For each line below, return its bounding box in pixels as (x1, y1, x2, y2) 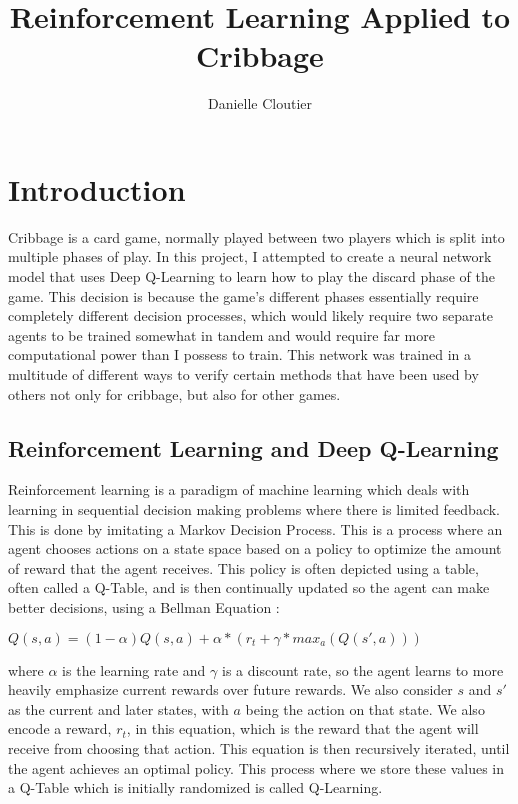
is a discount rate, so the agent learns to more (221, 659, 504, 680)
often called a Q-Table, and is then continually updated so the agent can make (8, 577, 490, 598)
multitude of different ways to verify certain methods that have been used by (8, 364, 479, 384)
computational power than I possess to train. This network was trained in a (8, 344, 471, 365)
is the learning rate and (62, 659, 206, 680)
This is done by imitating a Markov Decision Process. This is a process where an (8, 518, 503, 539)
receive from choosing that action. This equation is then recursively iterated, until (8, 737, 510, 758)
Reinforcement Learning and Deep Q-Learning (8, 432, 499, 463)
